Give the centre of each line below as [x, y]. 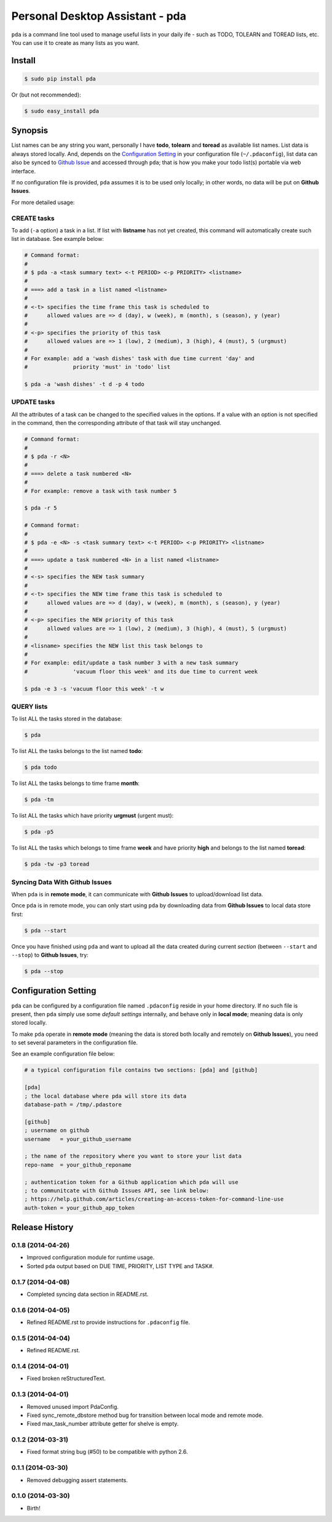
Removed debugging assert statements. [77, 1480]
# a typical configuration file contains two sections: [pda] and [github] [141, 1070]
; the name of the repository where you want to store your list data [133, 1156]
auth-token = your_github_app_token [80, 1208]
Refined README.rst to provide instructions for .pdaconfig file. [109, 1322]
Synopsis [30, 131]
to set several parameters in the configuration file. [75, 1043]
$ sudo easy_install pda [62, 111]
